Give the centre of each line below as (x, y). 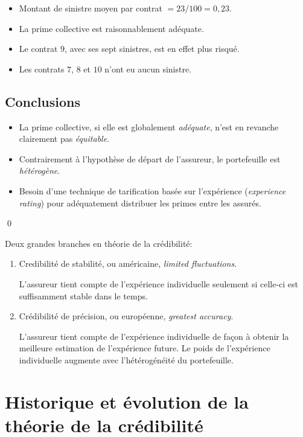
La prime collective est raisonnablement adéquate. (111, 28)
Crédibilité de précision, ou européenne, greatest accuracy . (126, 316)
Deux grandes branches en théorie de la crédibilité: (99, 243)
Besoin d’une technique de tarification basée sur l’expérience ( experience (152, 190)
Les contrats (42, 69)
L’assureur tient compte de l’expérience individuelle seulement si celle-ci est (159, 283)
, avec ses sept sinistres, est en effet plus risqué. (152, 49)
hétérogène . (40, 171)
